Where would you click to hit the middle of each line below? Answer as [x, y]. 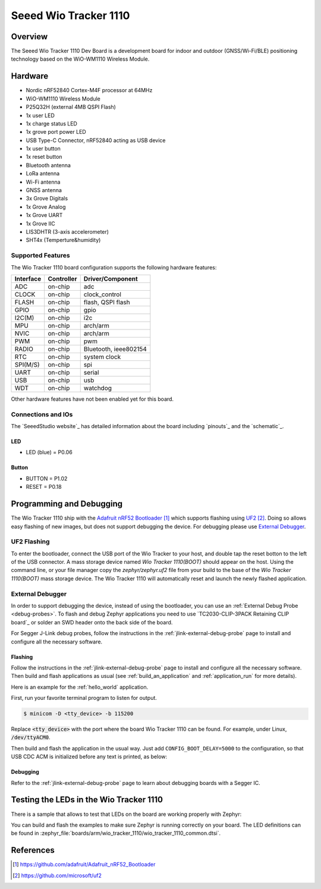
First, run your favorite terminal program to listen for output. [84, 698]
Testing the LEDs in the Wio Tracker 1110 [87, 800]
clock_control [103, 294]
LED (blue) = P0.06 [49, 453]
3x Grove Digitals [47, 199]
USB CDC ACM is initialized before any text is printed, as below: [89, 757]
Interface [28, 278]
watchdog [98, 388]
